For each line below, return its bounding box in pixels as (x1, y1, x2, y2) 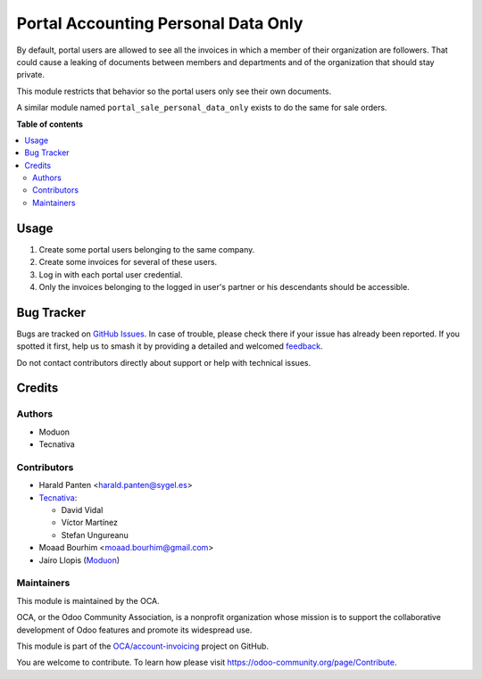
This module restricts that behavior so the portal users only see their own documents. (16, 86, 332, 96)
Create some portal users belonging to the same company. (38, 244, 255, 254)
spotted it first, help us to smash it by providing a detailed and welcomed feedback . (16, 341, 323, 352)
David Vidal (61, 505, 104, 516)
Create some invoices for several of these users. (38, 257, 218, 268)
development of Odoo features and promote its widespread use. (16, 625, 253, 635)
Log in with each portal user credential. (38, 269, 183, 280)
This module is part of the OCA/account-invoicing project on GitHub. (16, 641, 270, 651)
